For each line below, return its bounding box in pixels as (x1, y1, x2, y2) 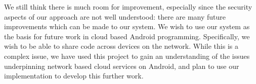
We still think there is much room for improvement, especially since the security (4, 2, 252, 12)
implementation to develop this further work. (4, 70, 144, 81)
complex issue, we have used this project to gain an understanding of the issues (4, 50, 250, 61)
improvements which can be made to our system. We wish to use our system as (4, 21, 250, 32)
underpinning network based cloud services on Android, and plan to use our (4, 60, 239, 71)
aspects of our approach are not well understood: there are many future (4, 11, 226, 22)
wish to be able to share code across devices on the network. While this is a (4, 41, 238, 51)
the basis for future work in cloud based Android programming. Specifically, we (4, 31, 250, 41)
